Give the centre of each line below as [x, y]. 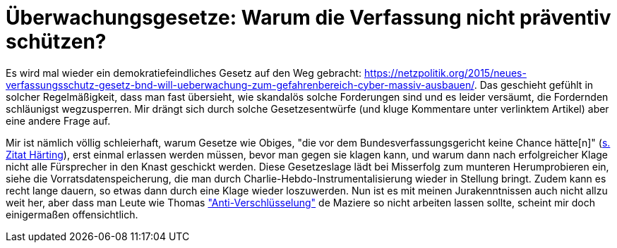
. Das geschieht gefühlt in [534, 85]
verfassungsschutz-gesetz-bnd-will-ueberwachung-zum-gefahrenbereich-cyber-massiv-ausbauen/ [240, 85]
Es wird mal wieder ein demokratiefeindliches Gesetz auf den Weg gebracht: [184, 73]
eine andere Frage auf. [58, 120]
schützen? [56, 42]
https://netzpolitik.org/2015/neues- [445, 73]
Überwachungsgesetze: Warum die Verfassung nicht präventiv [308, 18]
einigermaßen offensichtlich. [72, 214]
